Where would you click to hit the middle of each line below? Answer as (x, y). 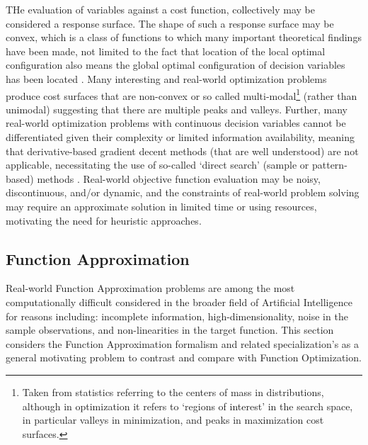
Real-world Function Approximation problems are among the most (150, 288)
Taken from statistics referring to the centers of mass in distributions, (173, 392)
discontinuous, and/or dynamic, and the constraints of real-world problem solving (183, 192)
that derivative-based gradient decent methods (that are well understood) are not (182, 151)
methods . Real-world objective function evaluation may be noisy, (179, 178)
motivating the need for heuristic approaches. (104, 220)
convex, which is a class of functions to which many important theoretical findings (184, 37)
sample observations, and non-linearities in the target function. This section (170, 330)
